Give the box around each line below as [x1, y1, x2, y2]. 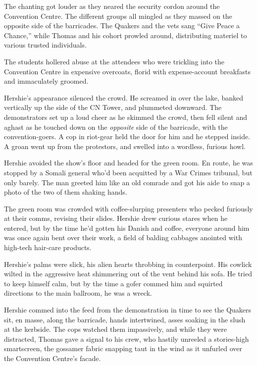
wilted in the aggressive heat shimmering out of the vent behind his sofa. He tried [4, 268, 252, 279]
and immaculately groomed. [4, 76, 89, 86]
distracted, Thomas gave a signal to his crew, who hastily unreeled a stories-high [4, 333, 249, 344]
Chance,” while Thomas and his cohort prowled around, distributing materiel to [4, 30, 247, 40]
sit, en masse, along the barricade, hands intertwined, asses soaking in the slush [4, 314, 246, 324]
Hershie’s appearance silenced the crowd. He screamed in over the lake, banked [4, 92, 244, 103]
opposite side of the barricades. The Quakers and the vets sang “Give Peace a [4, 20, 240, 31]
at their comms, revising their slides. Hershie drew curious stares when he [4, 213, 228, 223]
